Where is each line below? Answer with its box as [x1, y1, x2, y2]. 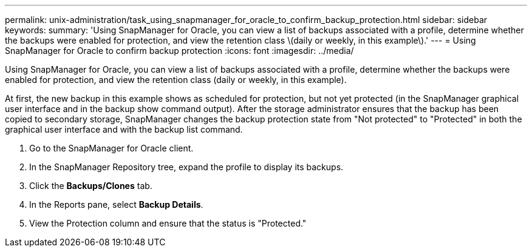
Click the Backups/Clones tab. [29, 181, 152, 191]
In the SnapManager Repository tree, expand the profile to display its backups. [29, 162, 344, 172]
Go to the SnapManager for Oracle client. [29, 143, 194, 153]
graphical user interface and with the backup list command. [5, 124, 243, 134]
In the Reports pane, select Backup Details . [29, 199, 203, 210]
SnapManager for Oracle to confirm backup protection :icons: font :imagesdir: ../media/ [5, 45, 354, 56]
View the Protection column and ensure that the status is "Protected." [29, 218, 307, 228]
